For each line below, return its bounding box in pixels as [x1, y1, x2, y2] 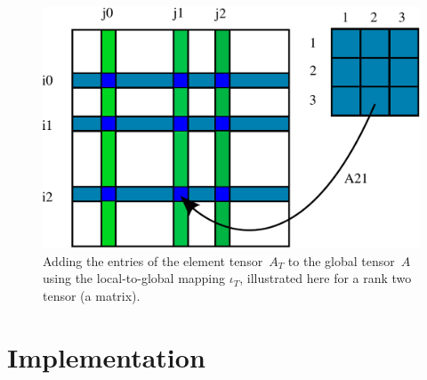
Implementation [7, 338, 205, 375]
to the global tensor [287, 251, 395, 270]
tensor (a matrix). [43, 286, 141, 304]
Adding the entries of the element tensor [43, 251, 263, 270]
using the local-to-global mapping [43, 269, 226, 287]
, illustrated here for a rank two [239, 269, 412, 287]
